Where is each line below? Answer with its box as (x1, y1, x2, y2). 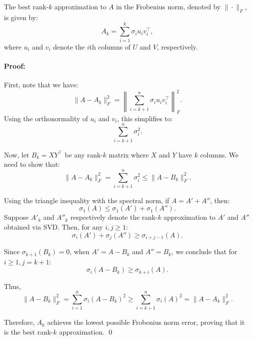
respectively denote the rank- (70, 212, 158, 222)
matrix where (108, 149, 149, 159)
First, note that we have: (4, 79, 78, 89)
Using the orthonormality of (4, 113, 88, 123)
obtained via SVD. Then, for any (4, 222, 103, 232)
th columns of (89, 41, 130, 52)
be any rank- (64, 149, 103, 159)
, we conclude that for (171, 246, 237, 257)
